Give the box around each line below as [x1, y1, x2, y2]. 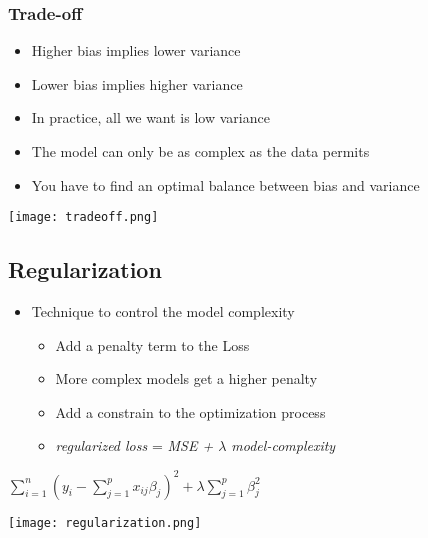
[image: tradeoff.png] [8, 210, 159, 225]
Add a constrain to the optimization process [55, 401, 326, 422]
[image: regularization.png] [8, 515, 202, 530]
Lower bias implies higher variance [31, 73, 243, 94]
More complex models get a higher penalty [55, 368, 318, 389]
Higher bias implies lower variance [31, 40, 241, 61]
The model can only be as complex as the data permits [31, 141, 370, 161]
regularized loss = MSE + [55, 435, 214, 456]
